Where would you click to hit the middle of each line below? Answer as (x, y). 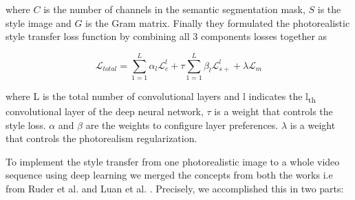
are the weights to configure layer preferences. (182, 124)
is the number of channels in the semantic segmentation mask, (174, 9)
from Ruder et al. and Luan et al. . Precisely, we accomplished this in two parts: (175, 188)
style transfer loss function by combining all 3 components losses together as (166, 36)
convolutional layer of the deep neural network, (105, 111)
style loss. (26, 124)
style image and (39, 22)
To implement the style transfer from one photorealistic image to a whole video (173, 161)
